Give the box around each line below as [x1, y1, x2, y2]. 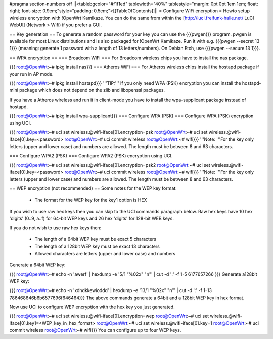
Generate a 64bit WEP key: [9, 262, 66, 268]
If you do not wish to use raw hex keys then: [9, 225, 102, 231]
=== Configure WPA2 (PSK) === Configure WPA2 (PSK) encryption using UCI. [9, 153, 173, 159]
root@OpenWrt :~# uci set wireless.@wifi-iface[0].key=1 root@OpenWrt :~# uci [96, 320, 259, 326]
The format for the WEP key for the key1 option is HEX [34, 197, 147, 203]
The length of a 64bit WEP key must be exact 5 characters [34, 236, 157, 242]
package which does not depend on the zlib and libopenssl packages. [19, 87, 165, 93]
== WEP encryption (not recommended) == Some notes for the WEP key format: [9, 185, 177, 191]
